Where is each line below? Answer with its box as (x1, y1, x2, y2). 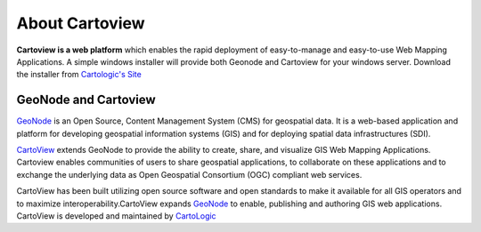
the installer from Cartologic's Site (16, 69, 142, 80)
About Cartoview (16, 13, 146, 33)
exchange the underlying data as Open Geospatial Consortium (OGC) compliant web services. (16, 169, 363, 180)
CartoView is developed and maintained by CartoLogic (16, 210, 217, 221)
